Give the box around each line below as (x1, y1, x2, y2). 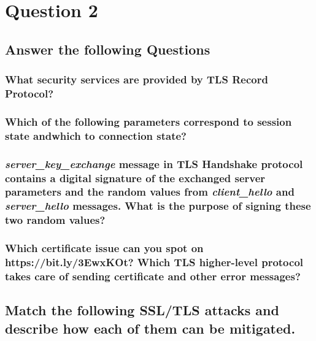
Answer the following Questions (5, 39, 210, 58)
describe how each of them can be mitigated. (5, 318, 296, 337)
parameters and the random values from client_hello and (5, 184, 295, 199)
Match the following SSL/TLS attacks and (5, 301, 279, 320)
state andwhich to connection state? (5, 128, 187, 143)
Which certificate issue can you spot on (5, 240, 204, 256)
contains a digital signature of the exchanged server (5, 170, 266, 185)
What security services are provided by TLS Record (5, 72, 268, 87)
